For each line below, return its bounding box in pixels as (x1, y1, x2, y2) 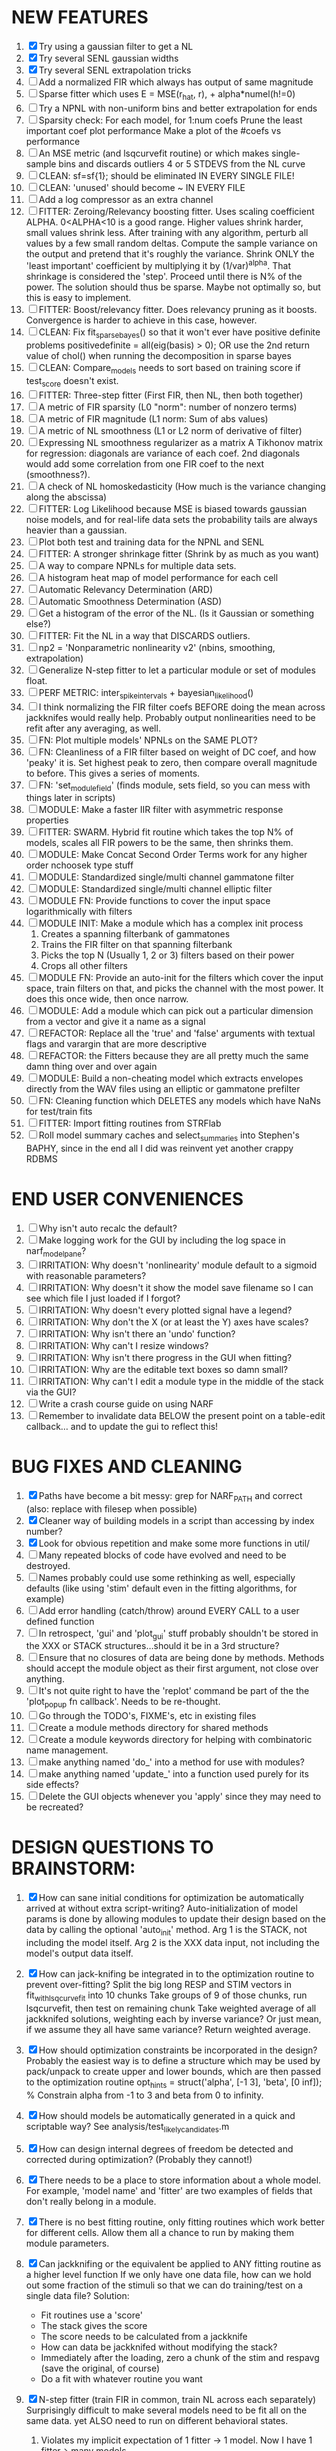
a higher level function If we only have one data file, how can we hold (25, 2269, 312, 2281)
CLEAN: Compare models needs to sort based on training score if (38, 362, 301, 376)
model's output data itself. (25, 1947, 134, 1959)
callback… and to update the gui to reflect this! (25, 1420, 219, 1432)
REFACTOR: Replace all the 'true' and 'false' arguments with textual (38, 1027, 316, 1040)
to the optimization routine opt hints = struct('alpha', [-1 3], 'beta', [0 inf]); (25, 2076, 323, 2090)
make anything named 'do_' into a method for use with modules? (38, 1756, 305, 1768)
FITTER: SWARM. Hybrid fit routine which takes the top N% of (38, 826, 294, 838)
